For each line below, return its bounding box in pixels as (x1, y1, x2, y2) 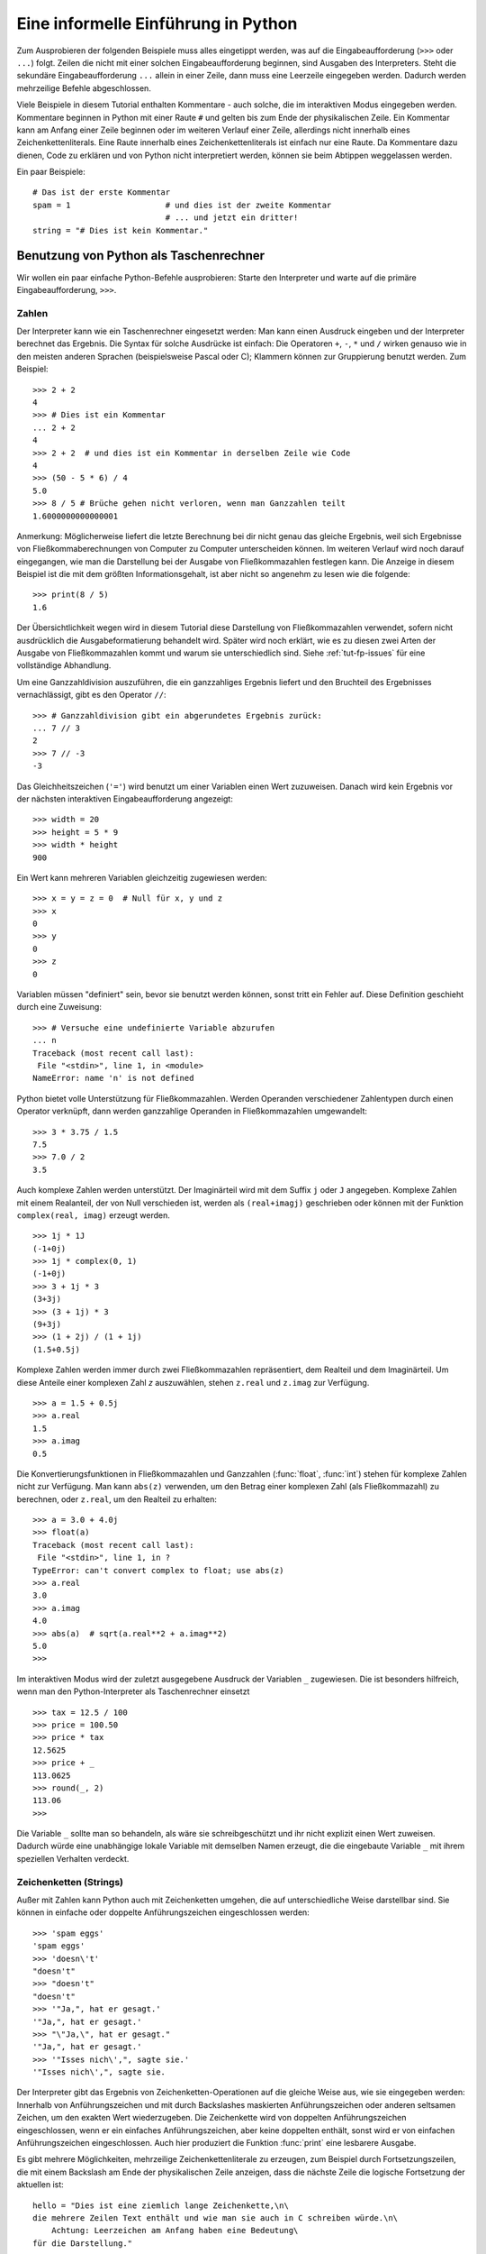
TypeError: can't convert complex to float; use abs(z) (32, 1565, 284, 1575)
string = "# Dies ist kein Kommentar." (32, 225, 209, 235)
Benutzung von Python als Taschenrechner (16, 248, 265, 263)
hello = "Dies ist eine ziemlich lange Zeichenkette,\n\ (32, 2200, 290, 2211)
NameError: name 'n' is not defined (32, 1073, 194, 1084)
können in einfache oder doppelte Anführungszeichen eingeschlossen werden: (16, 1907, 310, 1918)
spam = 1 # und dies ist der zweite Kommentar (32, 199, 332, 210)
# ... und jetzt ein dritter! (165, 213, 299, 223)
